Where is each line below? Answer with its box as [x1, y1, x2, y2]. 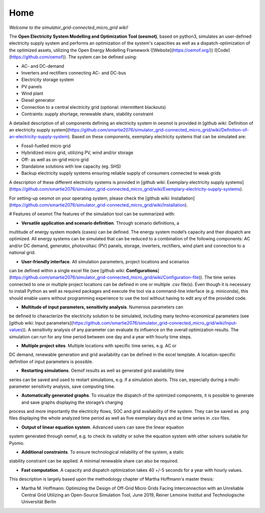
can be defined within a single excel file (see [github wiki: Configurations [9, 268, 158, 274]
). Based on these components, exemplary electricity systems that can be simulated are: [68, 134, 246, 140]
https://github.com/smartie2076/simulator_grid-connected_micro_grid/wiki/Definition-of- [69, 127, 249, 133]
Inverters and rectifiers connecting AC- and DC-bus [21, 70, 126, 76]
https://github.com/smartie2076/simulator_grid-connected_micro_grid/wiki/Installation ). [10, 202, 188, 208]
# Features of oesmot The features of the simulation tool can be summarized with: [9, 211, 175, 217]
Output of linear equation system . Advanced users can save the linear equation [21, 424, 184, 430]
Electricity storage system [21, 77, 74, 83]
